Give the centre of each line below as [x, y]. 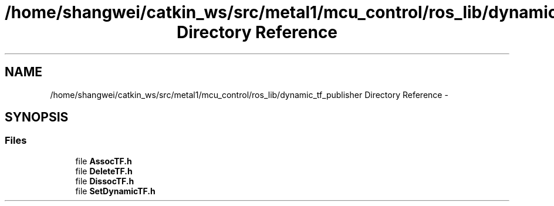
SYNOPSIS [37, 117]
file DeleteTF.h [104, 171]
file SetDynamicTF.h [115, 191]
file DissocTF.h [105, 181]
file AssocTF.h [104, 161]
